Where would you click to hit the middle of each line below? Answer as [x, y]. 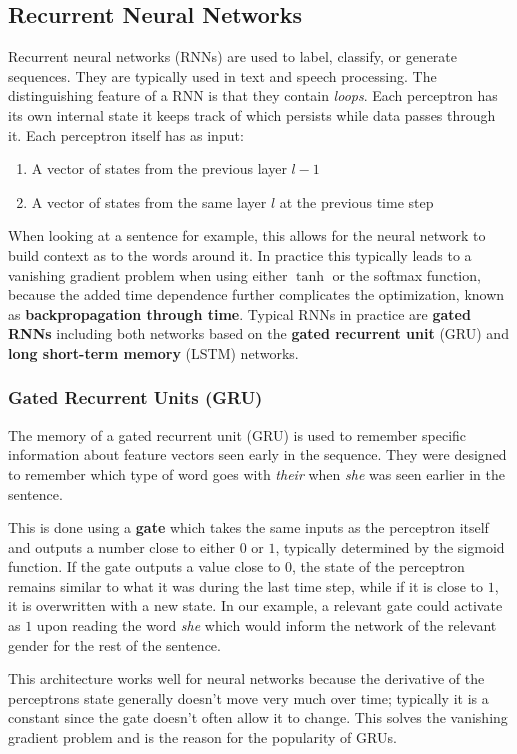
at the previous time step [356, 201]
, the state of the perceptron [378, 566]
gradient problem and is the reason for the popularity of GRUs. [202, 737]
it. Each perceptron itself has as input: [126, 134]
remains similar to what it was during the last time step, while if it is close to [246, 585]
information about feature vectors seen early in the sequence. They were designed [257, 454]
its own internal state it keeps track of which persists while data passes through [252, 114]
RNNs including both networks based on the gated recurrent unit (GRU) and [258, 333]
